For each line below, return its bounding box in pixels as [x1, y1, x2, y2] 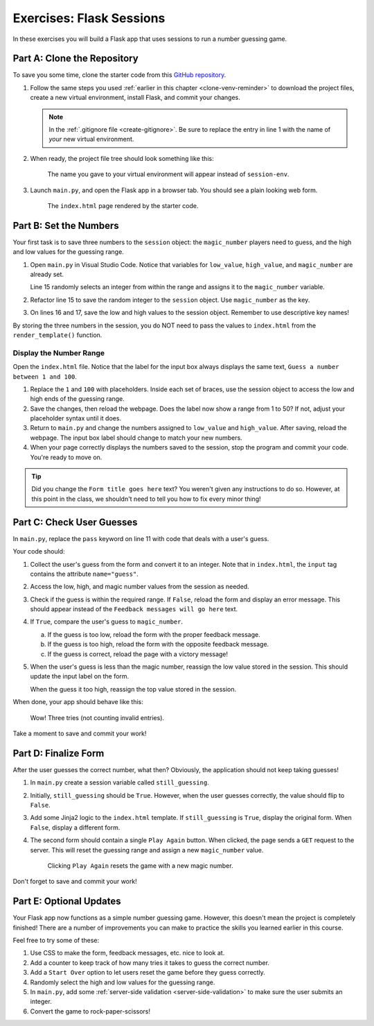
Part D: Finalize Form [12, 747, 105, 759]
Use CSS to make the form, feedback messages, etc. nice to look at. [30, 949, 225, 957]
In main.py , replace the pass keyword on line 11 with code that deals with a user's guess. [12, 534, 269, 542]
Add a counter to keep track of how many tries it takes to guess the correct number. [30, 958, 270, 967]
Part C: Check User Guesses [12, 516, 138, 528]
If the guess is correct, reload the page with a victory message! [47, 649, 229, 658]
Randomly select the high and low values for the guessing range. [30, 978, 215, 986]
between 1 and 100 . [12, 372, 78, 381]
